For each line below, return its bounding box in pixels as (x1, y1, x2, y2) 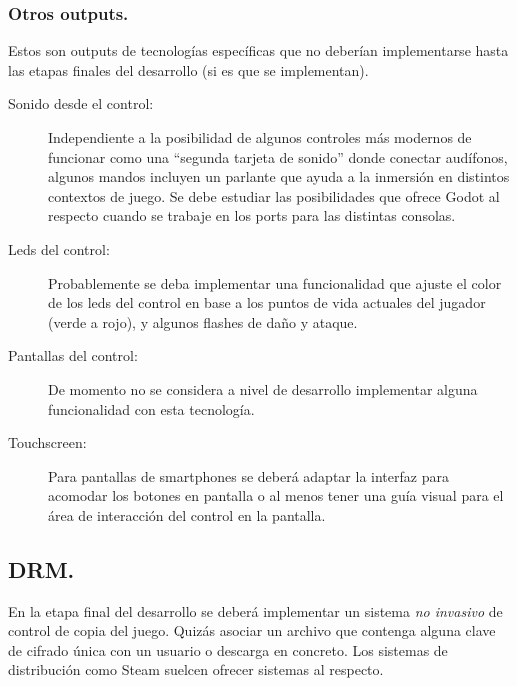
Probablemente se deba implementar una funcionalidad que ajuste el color (48, 272, 502, 293)
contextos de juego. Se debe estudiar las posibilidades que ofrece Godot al (48, 185, 500, 206)
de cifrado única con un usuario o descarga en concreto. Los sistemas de (8, 639, 448, 660)
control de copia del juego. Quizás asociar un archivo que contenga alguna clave (8, 620, 496, 641)
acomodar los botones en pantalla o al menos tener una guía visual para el (48, 485, 504, 506)
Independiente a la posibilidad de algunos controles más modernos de (48, 127, 472, 147)
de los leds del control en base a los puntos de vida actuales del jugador (48, 292, 486, 313)
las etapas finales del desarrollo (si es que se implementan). (8, 59, 369, 80)
